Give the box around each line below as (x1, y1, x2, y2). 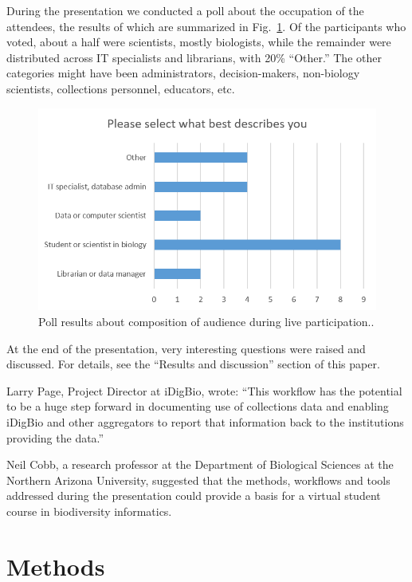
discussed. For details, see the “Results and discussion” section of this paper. (6, 356, 380, 372)
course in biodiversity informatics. (6, 502, 172, 519)
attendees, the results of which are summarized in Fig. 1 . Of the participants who (6, 18, 406, 34)
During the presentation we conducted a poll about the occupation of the (6, 2, 364, 18)
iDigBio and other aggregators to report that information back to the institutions (6, 413, 404, 430)
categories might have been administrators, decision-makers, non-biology (6, 65, 360, 81)
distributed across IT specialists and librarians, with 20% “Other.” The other (6, 49, 382, 65)
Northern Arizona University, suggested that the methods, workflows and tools (6, 471, 390, 488)
